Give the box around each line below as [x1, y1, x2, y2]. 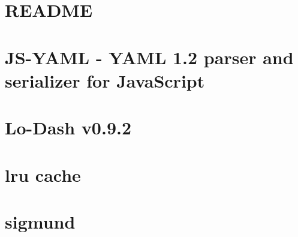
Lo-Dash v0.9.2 [5, 115, 132, 140]
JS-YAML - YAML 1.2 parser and [5, 44, 294, 69]
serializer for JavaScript [5, 68, 205, 92]
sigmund [5, 209, 76, 233]
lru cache [5, 162, 81, 187]
